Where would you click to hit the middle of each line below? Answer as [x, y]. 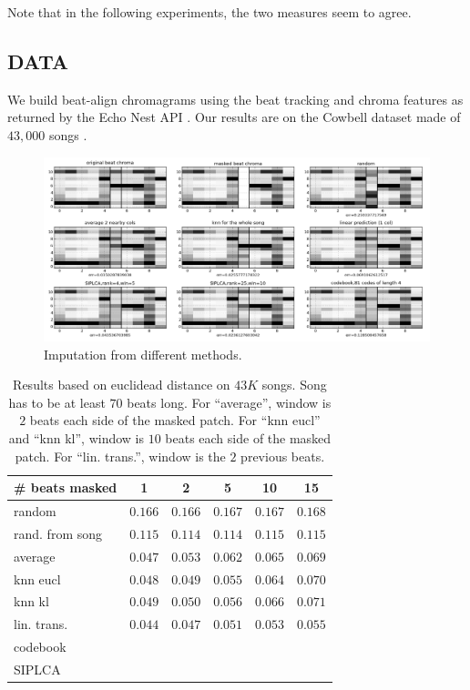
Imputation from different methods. [143, 354]
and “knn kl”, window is [76, 438]
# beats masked [66, 487]
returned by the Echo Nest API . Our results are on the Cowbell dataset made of [234, 117]
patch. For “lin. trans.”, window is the [120, 456]
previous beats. [283, 456]
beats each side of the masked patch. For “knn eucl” [175, 420]
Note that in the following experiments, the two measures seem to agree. [209, 12]
